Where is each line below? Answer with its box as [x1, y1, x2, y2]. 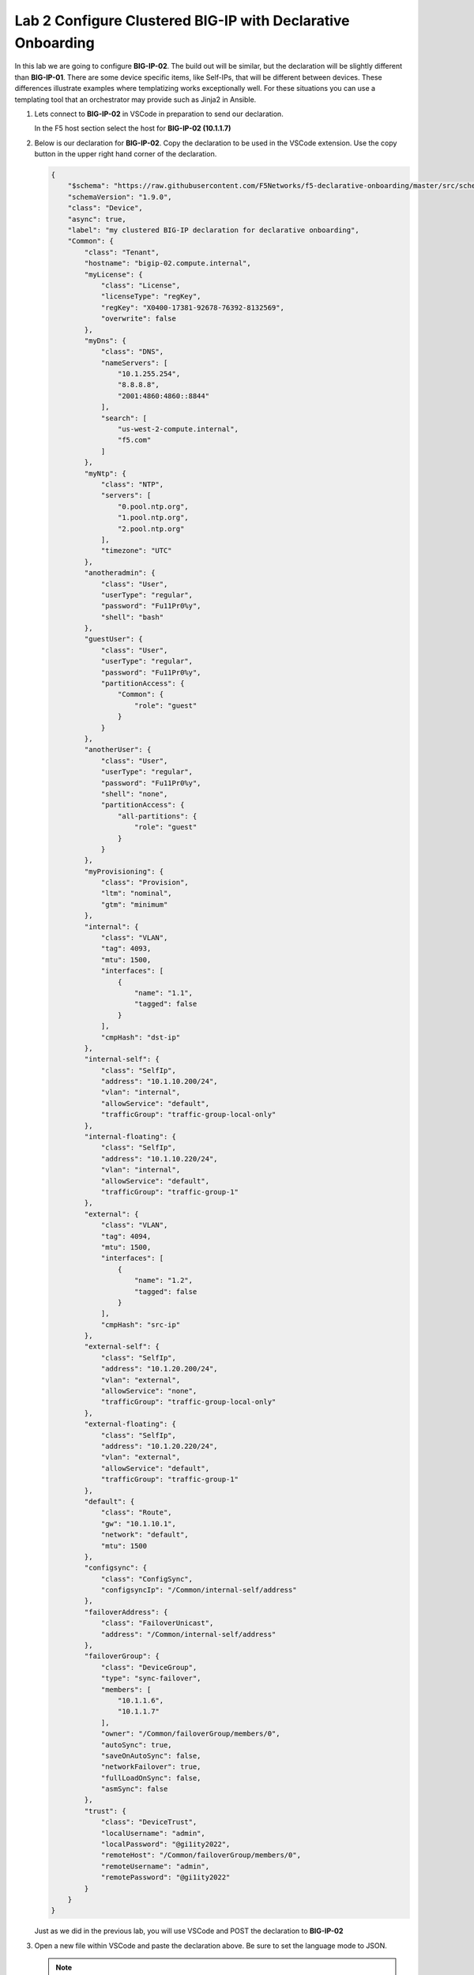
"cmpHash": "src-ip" [100, 1320, 181, 1329]
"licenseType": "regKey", [100, 292, 201, 301]
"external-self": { [84, 1342, 160, 1351]
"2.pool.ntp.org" [117, 524, 185, 533]
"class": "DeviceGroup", [100, 1663, 197, 1672]
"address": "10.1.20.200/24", [100, 1364, 218, 1374]
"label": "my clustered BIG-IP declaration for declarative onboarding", [67, 226, 359, 235]
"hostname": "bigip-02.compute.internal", [84, 259, 252, 268]
